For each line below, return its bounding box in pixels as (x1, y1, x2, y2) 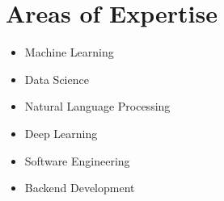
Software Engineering (24, 152, 130, 169)
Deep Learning (24, 124, 98, 141)
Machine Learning (24, 44, 114, 61)
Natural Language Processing (24, 98, 171, 115)
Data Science (24, 70, 89, 87)
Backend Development (24, 179, 135, 196)
